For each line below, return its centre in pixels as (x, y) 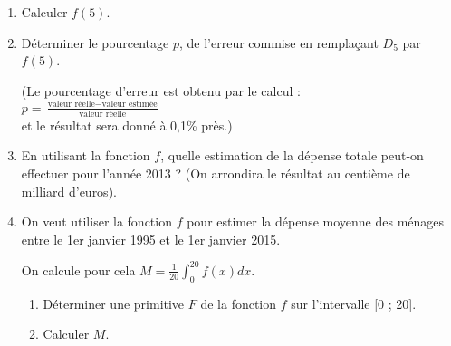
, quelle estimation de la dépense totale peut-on (292, 155)
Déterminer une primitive (114, 303)
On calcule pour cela (78, 269)
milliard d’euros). (69, 191)
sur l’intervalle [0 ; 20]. (354, 303)
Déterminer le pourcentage (95, 42)
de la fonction (239, 303)
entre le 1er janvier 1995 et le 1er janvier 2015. (151, 239)
